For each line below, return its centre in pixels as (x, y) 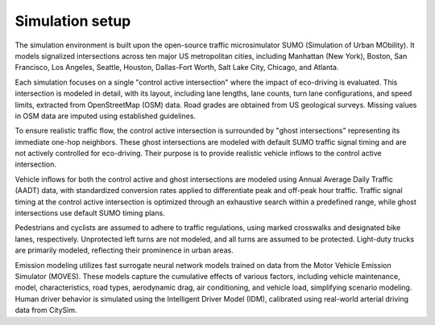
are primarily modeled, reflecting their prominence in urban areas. (124, 250)
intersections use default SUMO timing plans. (90, 213)
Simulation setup (73, 21)
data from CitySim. (46, 311)
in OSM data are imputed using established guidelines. (106, 116)
